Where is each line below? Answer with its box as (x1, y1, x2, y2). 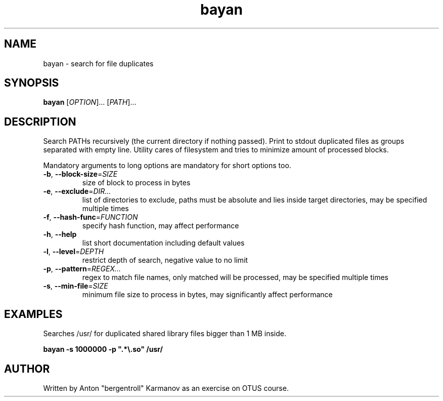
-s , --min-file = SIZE (43, 282, 108, 291)
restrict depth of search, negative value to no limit (82, 256, 248, 265)
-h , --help (43, 230, 77, 239)
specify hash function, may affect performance (82, 221, 239, 230)
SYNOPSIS (4, 76, 59, 90)
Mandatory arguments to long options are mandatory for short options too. (43, 161, 291, 170)
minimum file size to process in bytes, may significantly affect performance (82, 290, 333, 299)
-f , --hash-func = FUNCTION (43, 213, 138, 222)
